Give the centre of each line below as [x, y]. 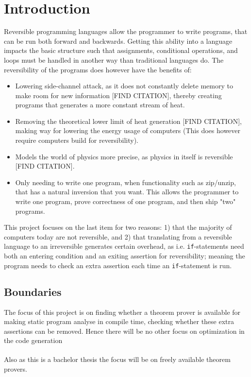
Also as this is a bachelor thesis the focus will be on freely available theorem [117, 359]
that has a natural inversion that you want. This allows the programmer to [127, 192]
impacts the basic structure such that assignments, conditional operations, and [121, 50]
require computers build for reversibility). [77, 140]
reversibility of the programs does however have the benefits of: [98, 69]
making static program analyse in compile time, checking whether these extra [119, 321]
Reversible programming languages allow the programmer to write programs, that [126, 31]
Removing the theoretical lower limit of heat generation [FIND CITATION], [128, 121]
